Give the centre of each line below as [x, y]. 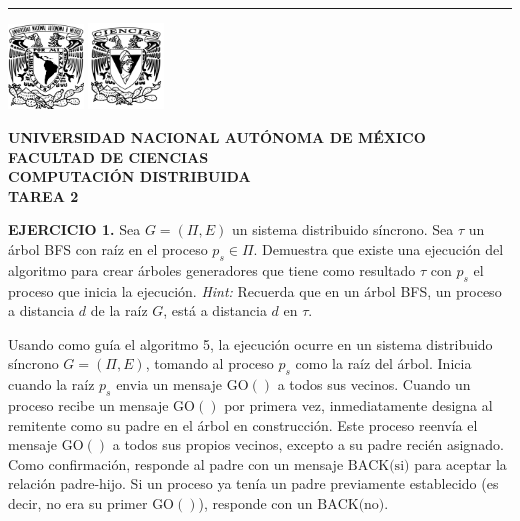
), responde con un [255, 502]
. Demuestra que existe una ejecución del [378, 248]
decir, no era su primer [78, 502]
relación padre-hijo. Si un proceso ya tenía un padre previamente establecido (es [253, 483]
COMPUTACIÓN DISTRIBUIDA [129, 176]
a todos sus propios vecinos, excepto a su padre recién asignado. [308, 444]
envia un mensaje [169, 384]
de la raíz [119, 310]
